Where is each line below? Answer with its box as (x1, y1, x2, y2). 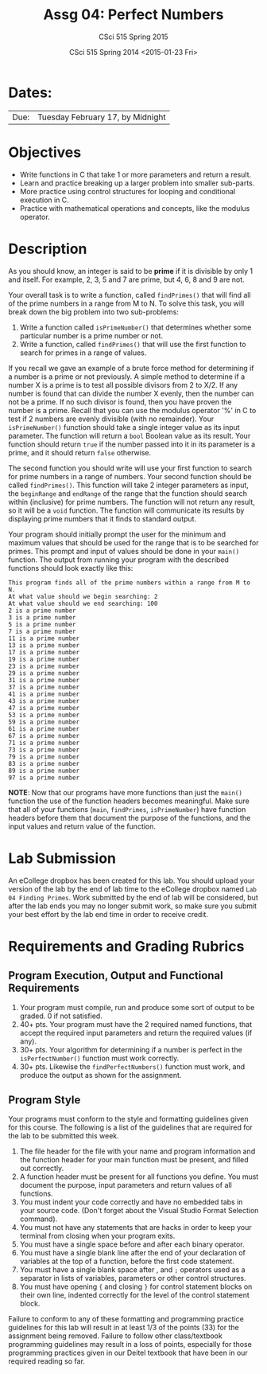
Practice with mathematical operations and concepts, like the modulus (19, 203, 250, 213)
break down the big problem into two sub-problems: (8, 306, 179, 316)
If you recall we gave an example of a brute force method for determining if (8, 363, 254, 373)
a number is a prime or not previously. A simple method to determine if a (8, 372, 245, 381)
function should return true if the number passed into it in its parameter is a (8, 439, 256, 449)
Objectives (8, 143, 82, 161)
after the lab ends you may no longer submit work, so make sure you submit (8, 901, 257, 911)
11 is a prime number (8, 634, 80, 642)
